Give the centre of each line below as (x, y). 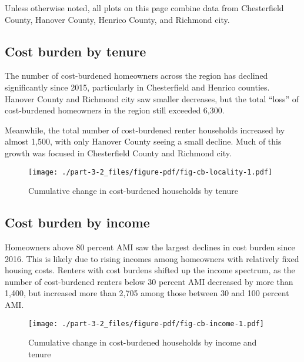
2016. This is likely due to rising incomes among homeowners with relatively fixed (152, 258)
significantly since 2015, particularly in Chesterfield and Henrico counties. (137, 87)
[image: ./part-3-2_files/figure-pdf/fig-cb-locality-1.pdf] (151, 172)
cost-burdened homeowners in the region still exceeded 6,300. (115, 110)
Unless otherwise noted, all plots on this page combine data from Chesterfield (144, 8)
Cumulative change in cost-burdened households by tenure (133, 191)
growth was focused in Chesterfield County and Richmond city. (118, 152)
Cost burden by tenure (76, 51)
